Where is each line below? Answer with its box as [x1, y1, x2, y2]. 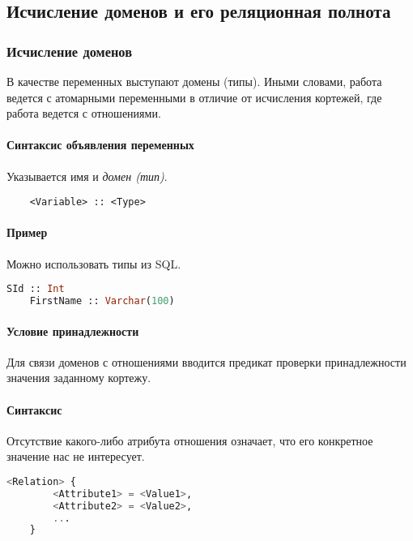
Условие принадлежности [6, 322, 139, 339]
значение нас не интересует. [6, 448, 145, 465]
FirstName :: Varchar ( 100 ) [29, 295, 175, 307]
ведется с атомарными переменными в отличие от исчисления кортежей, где [6, 88, 382, 105]
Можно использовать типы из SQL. [6, 255, 181, 272]
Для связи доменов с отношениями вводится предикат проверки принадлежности [6, 353, 407, 370]
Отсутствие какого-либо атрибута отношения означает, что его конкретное [6, 432, 373, 449]
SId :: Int [6, 283, 65, 295]
